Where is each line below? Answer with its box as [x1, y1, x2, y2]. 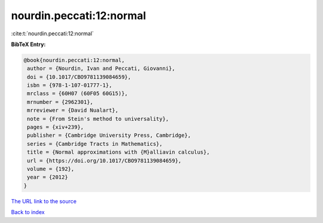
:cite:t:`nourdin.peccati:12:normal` [11, 30, 94, 37]
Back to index [11, 209, 45, 216]
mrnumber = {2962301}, [27, 99, 94, 105]
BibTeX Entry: [11, 41, 46, 48]
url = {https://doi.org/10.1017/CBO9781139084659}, [27, 157, 182, 164]
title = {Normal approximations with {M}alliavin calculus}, [27, 149, 210, 155]
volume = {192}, [27, 166, 75, 172]
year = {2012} [27, 174, 68, 181]
